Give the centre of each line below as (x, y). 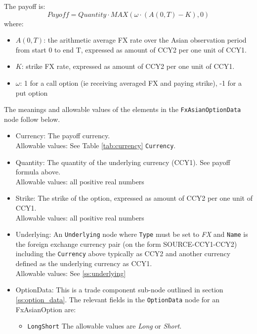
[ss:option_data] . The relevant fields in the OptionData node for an (117, 299)
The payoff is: (25, 6)
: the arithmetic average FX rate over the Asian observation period (145, 40)
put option (32, 92)
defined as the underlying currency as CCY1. (84, 263)
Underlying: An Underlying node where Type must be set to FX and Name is (132, 234)
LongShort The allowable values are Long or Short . (105, 326)
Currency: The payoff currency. (63, 136)
